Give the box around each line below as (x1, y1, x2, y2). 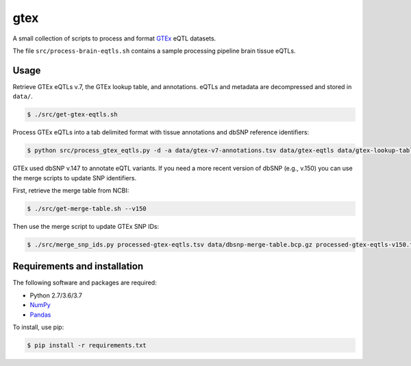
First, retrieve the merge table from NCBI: (12, 186, 129, 195)
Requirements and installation (12, 260, 144, 272)
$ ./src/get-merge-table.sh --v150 (27, 204, 147, 212)
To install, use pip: (12, 323, 64, 331)
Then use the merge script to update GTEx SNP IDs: (12, 222, 160, 230)
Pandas (29, 310, 51, 319)
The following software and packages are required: (12, 278, 157, 287)
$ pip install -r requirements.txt (27, 341, 147, 349)
